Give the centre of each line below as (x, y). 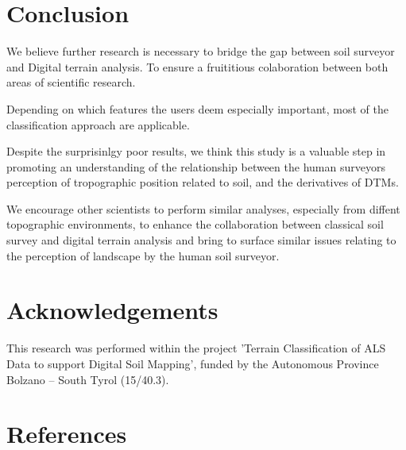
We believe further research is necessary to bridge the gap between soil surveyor (201, 51)
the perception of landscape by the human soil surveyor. (143, 255)
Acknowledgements (112, 310)
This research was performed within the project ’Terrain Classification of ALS (196, 348)
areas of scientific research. (71, 82)
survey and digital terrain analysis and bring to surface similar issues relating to (201, 240)
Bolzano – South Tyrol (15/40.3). (88, 379)
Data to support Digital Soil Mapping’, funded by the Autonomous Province (193, 363)
